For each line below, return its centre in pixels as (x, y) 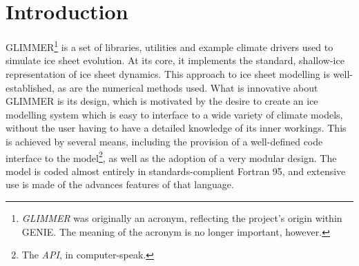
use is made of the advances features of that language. (120, 184)
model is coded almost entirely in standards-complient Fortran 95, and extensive (176, 171)
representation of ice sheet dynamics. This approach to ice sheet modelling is (168, 73)
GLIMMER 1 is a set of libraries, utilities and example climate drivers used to (169, 46)
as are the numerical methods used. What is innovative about (188, 87)
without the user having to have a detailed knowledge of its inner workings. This (176, 128)
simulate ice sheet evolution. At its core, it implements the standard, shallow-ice (175, 60)
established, (30, 87)
